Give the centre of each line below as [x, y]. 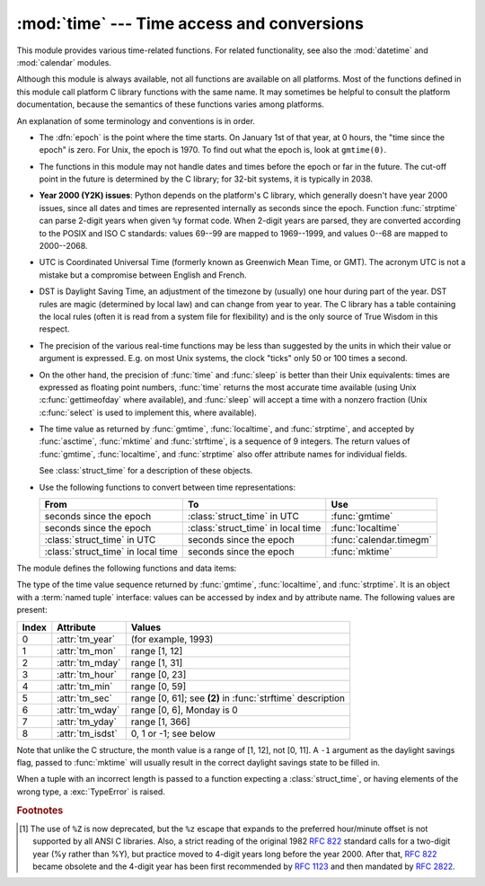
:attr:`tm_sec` [84, 698]
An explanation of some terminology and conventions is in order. [136, 120]
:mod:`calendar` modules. [64, 62]
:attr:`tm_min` [85, 686]
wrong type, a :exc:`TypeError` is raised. [91, 792]
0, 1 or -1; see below [173, 733]
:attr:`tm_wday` [88, 710]
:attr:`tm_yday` [87, 722]
